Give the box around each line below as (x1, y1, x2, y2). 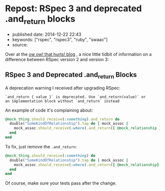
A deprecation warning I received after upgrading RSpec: (5, 85, 121, 91)
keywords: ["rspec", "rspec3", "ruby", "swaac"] (12, 36, 108, 42)
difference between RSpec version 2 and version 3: (5, 56, 109, 62)
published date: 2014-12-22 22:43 (12, 31, 82, 37)
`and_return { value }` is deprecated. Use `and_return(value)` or (5, 94, 146, 99)
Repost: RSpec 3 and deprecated (5, 3, 142, 14)
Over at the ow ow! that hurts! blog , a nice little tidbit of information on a (5, 51, 152, 57)
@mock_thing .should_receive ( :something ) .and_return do (5, 117, 120, 121)
